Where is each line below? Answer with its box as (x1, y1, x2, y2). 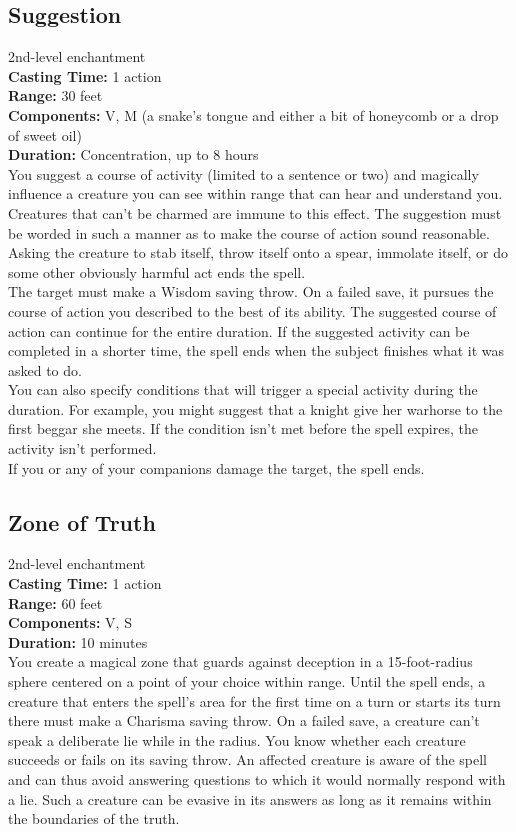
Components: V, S (8, 612, 132, 633)
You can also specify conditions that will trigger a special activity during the (8, 379, 478, 400)
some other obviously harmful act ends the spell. (8, 261, 306, 282)
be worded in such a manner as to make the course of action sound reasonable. (8, 222, 490, 243)
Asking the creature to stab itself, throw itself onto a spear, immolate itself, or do (8, 242, 508, 263)
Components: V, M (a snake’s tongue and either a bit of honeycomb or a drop (8, 104, 499, 125)
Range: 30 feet (8, 85, 103, 106)
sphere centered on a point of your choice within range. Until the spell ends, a (8, 671, 486, 692)
